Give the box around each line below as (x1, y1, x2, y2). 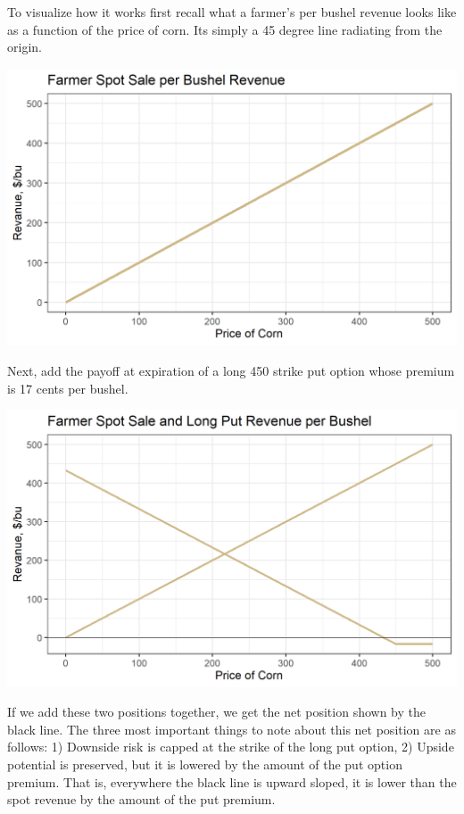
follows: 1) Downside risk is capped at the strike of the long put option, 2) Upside (7, 737, 454, 756)
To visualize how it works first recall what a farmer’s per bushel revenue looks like (7, 3, 457, 21)
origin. (7, 37, 42, 56)
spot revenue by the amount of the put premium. (7, 790, 276, 809)
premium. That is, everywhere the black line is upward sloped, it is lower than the (7, 772, 457, 791)
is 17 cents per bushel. (7, 378, 128, 397)
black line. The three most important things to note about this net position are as (7, 719, 456, 738)
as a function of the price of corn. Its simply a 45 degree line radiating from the (7, 20, 443, 38)
